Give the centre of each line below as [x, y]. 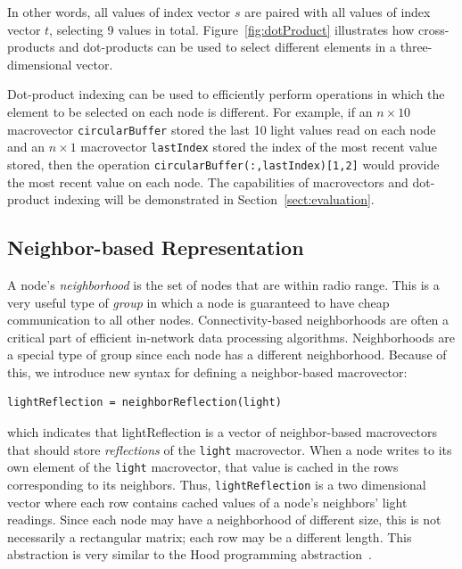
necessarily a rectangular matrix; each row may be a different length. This [210, 536]
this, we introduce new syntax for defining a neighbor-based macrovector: [207, 371]
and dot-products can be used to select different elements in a [228, 47]
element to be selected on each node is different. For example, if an [190, 111]
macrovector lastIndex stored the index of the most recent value [259, 147]
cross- [433, 29]
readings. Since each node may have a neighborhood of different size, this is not [224, 520]
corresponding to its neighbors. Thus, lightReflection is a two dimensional [217, 484]
